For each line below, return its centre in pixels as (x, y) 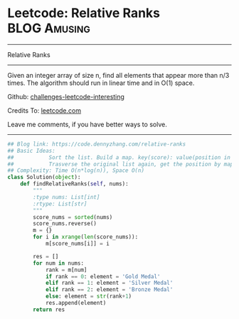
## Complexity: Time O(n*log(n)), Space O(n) (76, 171)
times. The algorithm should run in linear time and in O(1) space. (101, 83)
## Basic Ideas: (31, 151)
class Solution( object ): (44, 177)
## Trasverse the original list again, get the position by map (121, 164)
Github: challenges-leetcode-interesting (66, 96)
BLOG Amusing (49, 28)
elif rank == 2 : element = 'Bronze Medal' (109, 290)
